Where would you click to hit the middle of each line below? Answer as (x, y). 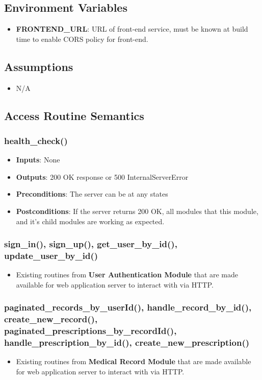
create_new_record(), (51, 319)
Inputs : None (38, 160)
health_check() (36, 140)
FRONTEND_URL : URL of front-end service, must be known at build (132, 29)
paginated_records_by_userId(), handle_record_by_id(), (128, 307)
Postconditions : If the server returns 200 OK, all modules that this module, (137, 211)
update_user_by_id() (51, 255)
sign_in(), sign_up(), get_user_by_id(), (91, 244)
